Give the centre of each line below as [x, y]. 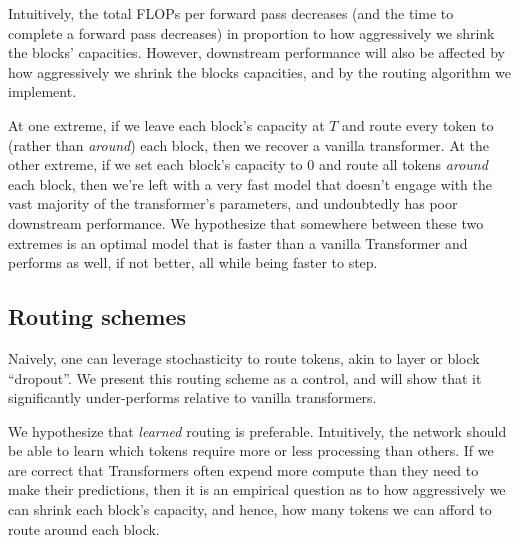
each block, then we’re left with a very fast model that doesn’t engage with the [250, 183]
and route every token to [418, 124]
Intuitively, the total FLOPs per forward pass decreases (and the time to [231, 13]
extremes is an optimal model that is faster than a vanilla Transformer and [238, 242]
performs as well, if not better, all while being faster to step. [193, 262]
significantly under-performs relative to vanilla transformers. [192, 397]
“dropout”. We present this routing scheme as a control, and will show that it [245, 377]
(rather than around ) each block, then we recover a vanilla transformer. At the [249, 144]
